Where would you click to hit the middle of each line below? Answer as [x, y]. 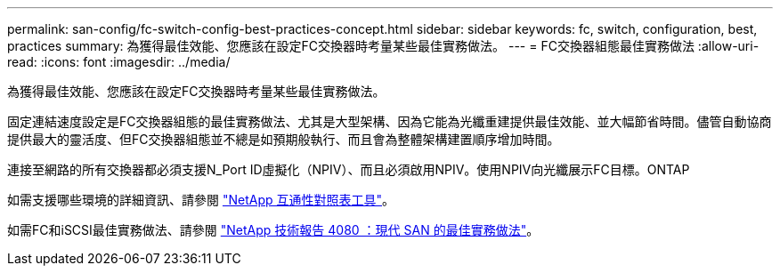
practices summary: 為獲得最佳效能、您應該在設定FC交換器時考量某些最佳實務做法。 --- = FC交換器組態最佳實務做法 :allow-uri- [383, 46]
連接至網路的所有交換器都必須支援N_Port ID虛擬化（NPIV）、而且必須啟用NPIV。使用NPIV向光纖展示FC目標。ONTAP [349, 169]
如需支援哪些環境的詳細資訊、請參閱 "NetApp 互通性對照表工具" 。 [201, 200]
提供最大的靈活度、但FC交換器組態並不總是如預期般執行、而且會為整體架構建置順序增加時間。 [284, 139]
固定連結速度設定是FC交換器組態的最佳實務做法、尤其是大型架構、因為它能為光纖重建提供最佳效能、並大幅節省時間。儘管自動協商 [390, 121]
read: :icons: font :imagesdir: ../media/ [119, 62]
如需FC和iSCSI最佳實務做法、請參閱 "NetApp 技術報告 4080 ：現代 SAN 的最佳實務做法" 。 [273, 230]
